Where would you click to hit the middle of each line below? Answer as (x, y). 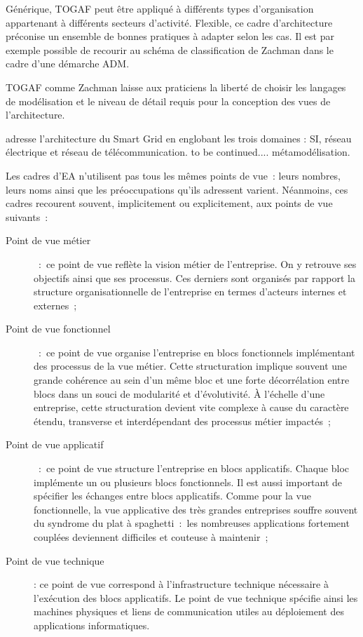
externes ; (55, 305)
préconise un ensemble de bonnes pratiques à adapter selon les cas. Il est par (170, 36)
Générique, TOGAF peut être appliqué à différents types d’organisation (160, 8)
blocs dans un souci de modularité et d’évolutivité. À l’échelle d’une (179, 393)
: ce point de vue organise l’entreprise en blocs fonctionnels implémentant (197, 352)
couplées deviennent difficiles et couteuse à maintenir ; (151, 537)
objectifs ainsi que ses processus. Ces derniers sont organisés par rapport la (194, 277)
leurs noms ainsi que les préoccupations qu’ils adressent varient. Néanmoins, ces (177, 189)
